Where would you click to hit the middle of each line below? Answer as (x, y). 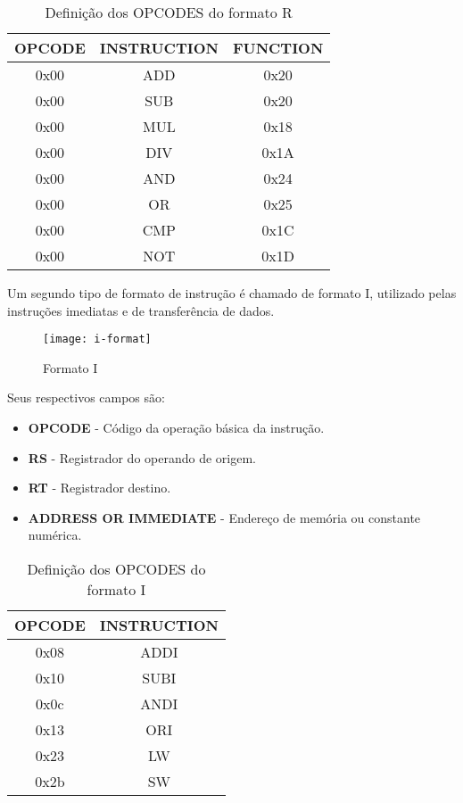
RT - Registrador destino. (99, 488)
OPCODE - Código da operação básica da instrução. (176, 428)
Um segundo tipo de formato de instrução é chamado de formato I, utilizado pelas (232, 293)
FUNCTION (278, 48)
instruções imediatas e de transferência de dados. (141, 310)
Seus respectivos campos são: (86, 397)
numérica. (55, 535)
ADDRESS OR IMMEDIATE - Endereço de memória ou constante (224, 517)
